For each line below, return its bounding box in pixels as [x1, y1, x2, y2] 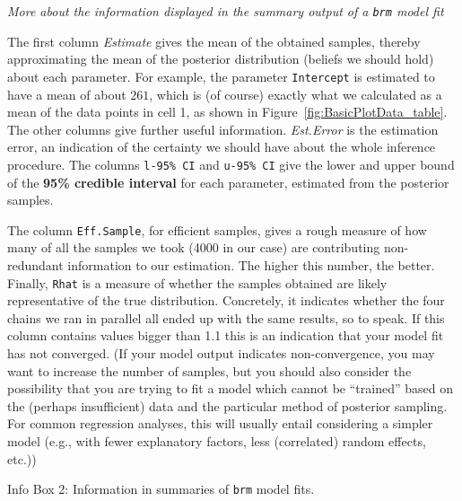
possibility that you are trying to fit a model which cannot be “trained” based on [7, 379, 453, 398]
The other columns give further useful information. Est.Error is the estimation [7, 119, 439, 138]
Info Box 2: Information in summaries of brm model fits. [7, 479, 315, 498]
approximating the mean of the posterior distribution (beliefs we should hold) [7, 49, 434, 68]
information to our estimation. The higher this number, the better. [67, 255, 435, 274]
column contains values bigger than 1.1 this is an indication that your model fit [7, 326, 444, 345]
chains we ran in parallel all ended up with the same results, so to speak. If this [7, 308, 445, 327]
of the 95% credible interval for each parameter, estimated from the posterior [7, 172, 449, 191]
